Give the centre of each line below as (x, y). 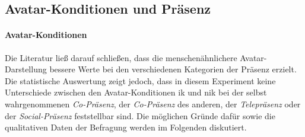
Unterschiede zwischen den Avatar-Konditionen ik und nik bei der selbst (136, 92)
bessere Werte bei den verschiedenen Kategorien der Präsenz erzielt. (173, 69)
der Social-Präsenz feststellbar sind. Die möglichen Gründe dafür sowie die (140, 115)
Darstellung (26, 69)
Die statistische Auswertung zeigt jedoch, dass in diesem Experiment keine (140, 80)
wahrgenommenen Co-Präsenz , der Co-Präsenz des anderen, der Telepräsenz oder (153, 103)
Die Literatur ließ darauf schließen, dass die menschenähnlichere (121, 57)
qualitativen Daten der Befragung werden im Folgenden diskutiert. (126, 127)
